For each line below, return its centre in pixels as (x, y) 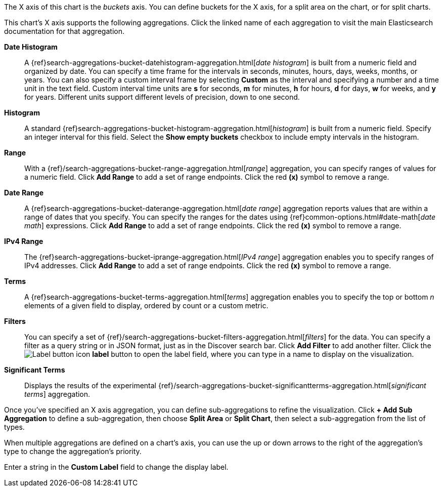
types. (14, 427)
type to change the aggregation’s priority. (73, 451)
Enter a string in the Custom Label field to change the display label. (116, 467)
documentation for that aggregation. (64, 31)
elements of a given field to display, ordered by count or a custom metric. (146, 305)
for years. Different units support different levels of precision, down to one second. (162, 97)
